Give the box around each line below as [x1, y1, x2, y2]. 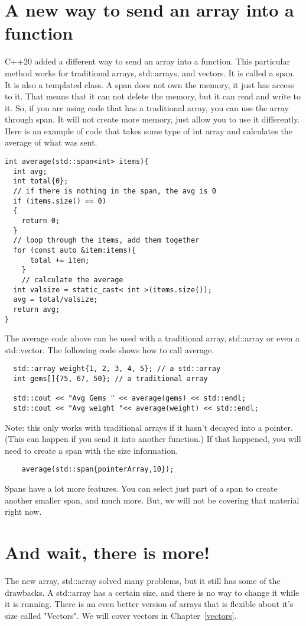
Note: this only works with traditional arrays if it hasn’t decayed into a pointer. [5, 421, 293, 433]
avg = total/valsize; [13, 295, 98, 304]
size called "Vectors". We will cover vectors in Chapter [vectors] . [5, 609, 237, 621]
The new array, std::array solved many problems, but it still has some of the [5, 575, 281, 587]
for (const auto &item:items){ [13, 246, 136, 254]
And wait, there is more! [5, 540, 210, 564]
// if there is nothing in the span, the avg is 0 [13, 187, 216, 196]
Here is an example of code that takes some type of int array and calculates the [5, 124, 292, 137]
